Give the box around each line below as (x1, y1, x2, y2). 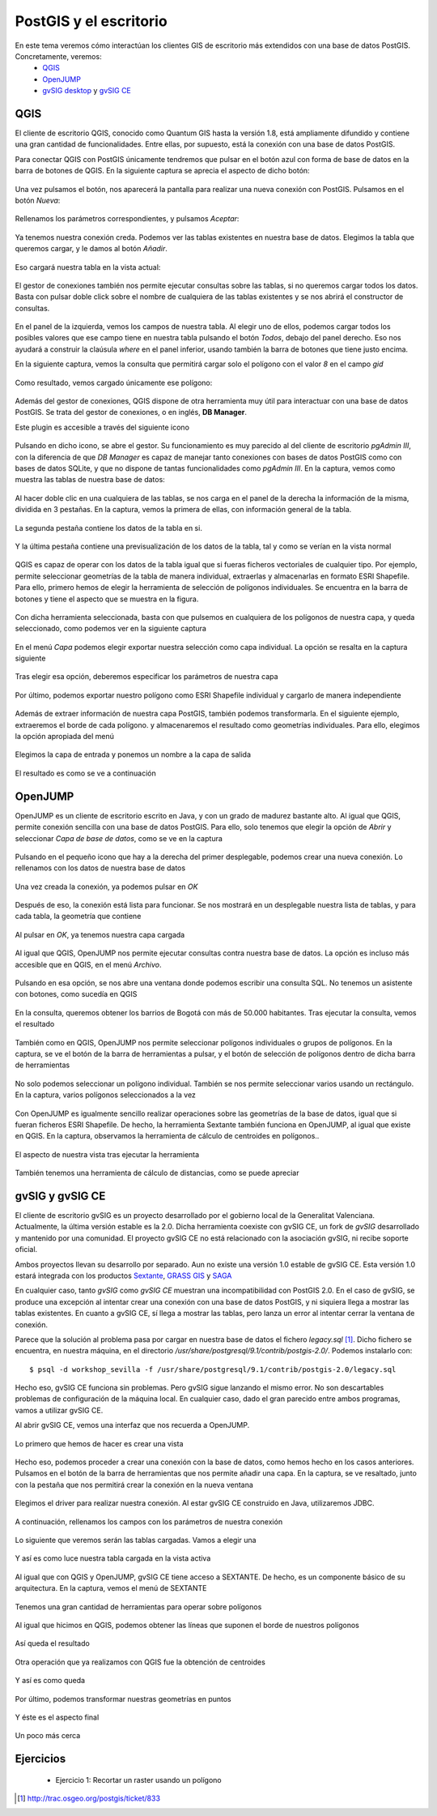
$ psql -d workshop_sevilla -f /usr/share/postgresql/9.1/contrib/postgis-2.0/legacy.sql (29, 1365, 397, 1374)
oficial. (15, 1245, 38, 1254)
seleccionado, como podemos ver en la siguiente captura (15, 624, 206, 634)
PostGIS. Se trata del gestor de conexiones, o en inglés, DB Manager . (15, 408, 247, 417)
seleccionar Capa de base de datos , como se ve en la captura (15, 833, 223, 843)
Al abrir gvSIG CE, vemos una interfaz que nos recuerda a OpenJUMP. (15, 1421, 250, 1430)
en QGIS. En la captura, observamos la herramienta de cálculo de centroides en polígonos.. (15, 1131, 320, 1141)
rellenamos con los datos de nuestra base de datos (15, 863, 186, 873)
